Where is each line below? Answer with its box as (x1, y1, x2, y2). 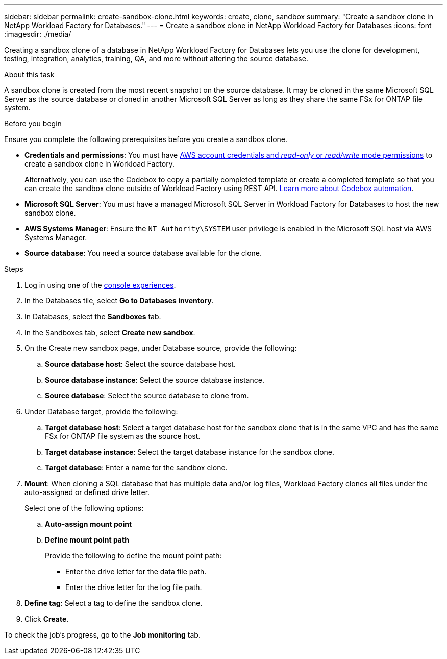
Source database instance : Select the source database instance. (45, 375, 264, 384)
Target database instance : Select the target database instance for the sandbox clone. (45, 448, 335, 456)
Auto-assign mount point (45, 520, 132, 528)
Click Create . (24, 615, 69, 623)
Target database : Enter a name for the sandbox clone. (45, 463, 228, 472)
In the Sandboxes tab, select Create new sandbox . (24, 328, 195, 337)
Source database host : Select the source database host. (45, 360, 236, 368)
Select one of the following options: (24, 504, 144, 512)
